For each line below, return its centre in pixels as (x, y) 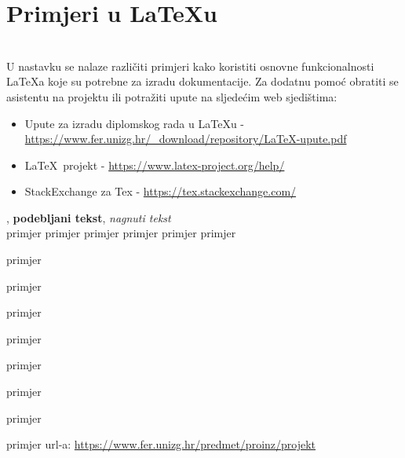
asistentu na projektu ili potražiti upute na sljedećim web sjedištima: (172, 96)
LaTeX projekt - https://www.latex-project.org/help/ (155, 165)
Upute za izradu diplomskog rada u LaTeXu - (134, 123)
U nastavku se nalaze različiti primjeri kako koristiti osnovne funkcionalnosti (190, 66)
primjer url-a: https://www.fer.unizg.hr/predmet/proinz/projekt (161, 444)
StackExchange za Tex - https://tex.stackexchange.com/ (161, 191)
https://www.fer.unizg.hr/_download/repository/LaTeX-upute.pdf (186, 139)
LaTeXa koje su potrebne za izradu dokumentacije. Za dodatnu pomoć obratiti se (202, 81)
